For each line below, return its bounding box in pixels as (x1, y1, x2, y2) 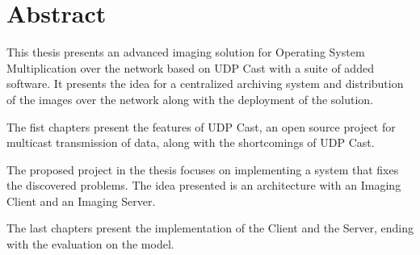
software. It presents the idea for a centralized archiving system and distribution (6, 75, 404, 92)
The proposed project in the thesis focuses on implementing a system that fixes (6, 161, 399, 178)
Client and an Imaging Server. (6, 192, 156, 209)
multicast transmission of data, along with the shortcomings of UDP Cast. (6, 134, 375, 151)
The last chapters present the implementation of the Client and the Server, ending (6, 219, 414, 236)
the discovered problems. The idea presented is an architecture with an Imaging (6, 177, 401, 194)
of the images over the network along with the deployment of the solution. (6, 90, 374, 107)
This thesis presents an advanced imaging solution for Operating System (6, 44, 365, 61)
